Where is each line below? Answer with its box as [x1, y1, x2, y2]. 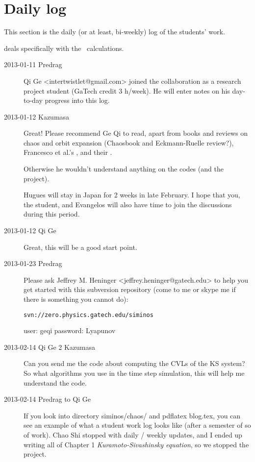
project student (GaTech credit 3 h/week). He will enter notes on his [24, 85, 230, 96]
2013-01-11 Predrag [4, 59, 62, 70]
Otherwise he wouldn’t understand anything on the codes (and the [24, 164, 224, 174]
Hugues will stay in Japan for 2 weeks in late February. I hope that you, [24, 190, 240, 200]
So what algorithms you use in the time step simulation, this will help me [24, 368, 245, 378]
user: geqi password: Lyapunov [24, 325, 116, 336]
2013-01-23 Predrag [4, 258, 62, 268]
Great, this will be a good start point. [24, 242, 137, 252]
